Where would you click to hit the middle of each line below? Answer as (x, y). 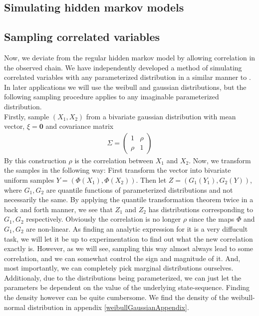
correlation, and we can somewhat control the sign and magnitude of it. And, (122, 258)
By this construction (35, 160)
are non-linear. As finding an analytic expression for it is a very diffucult (137, 228)
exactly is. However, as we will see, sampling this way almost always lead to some (129, 248)
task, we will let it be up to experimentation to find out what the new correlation (129, 238)
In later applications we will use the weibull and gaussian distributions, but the (125, 87)
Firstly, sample (27, 116)
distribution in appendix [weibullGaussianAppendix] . (108, 307)
